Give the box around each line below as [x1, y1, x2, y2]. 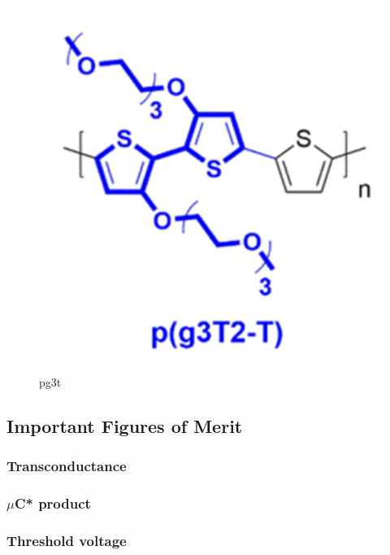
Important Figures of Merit [6, 413, 243, 439]
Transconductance [6, 456, 127, 476]
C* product [14, 493, 91, 513]
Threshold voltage [6, 531, 127, 551]
